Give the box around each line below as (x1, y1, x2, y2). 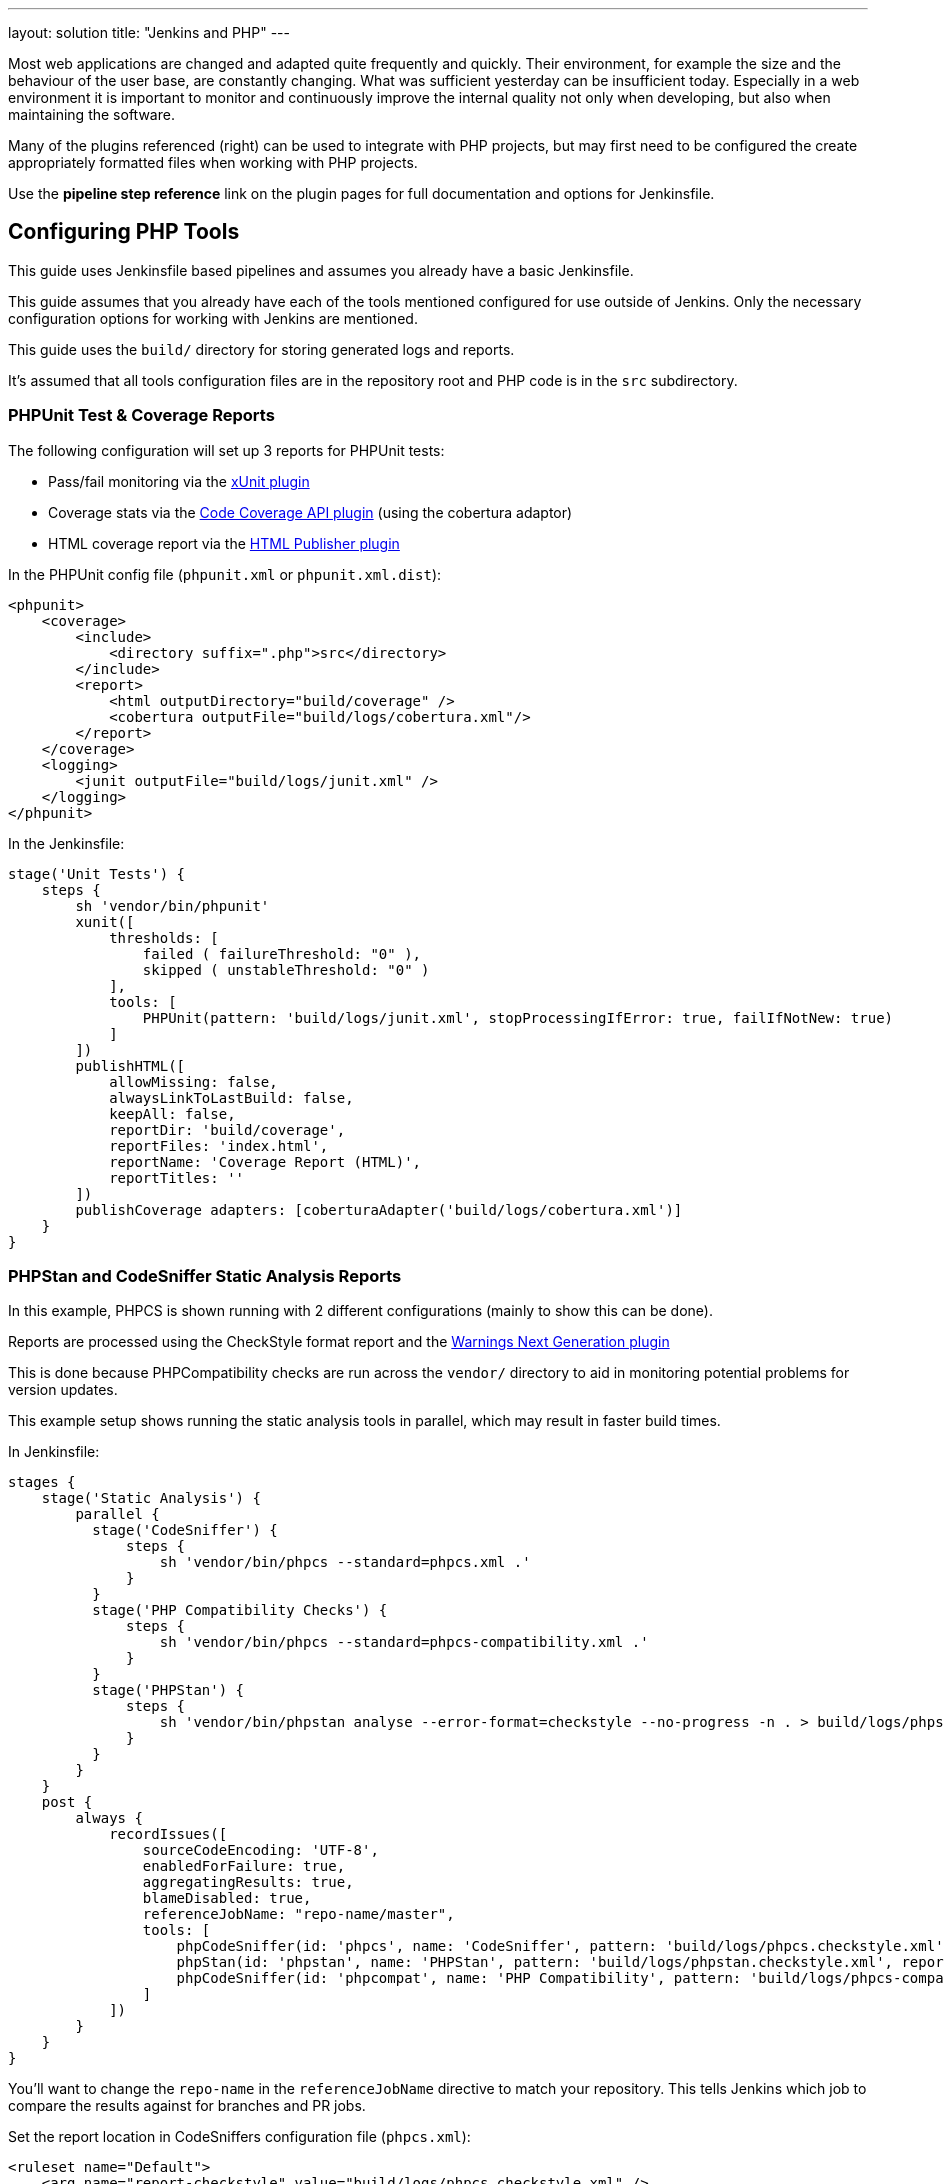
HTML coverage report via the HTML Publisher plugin (48, 534, 400, 552)
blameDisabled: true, (142, 1890, 312, 1907)
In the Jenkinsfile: (8, 834, 125, 852)
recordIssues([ (109, 1826, 228, 1843)
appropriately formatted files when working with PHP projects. (8, 154, 418, 171)
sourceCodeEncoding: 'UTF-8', (142, 1842, 379, 1859)
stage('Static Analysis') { (41, 1490, 261, 1507)
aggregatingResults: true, (142, 1874, 354, 1891)
